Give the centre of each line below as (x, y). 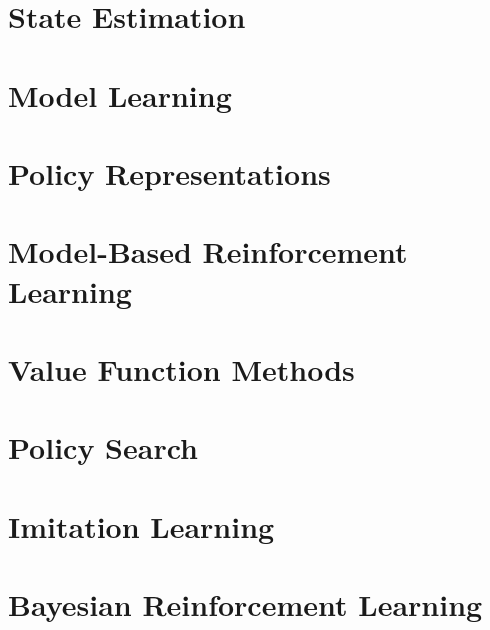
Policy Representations (169, 172)
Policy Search (103, 447)
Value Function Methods (181, 368)
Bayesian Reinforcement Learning (245, 604)
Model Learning (120, 94)
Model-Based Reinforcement (208, 251)
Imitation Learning (141, 525)
